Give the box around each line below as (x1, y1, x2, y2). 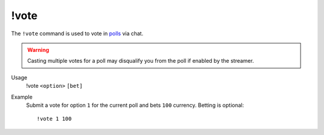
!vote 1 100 (37, 115, 72, 122)
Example (11, 93, 33, 100)
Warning (27, 46, 49, 53)
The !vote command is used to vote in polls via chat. (11, 30, 143, 37)
